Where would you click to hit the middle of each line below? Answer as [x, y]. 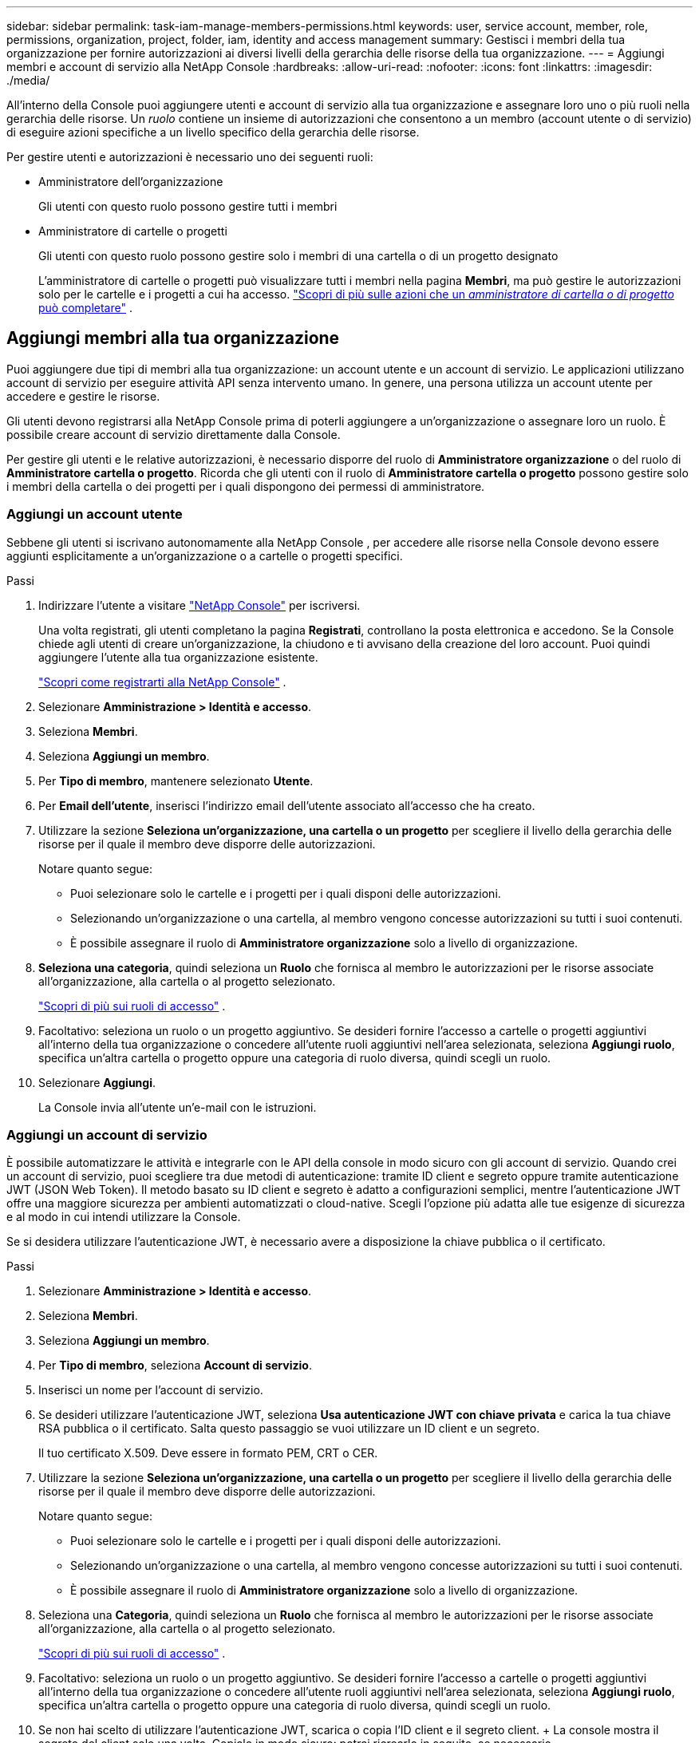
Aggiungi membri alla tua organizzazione [173, 338]
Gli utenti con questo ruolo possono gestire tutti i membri [188, 206]
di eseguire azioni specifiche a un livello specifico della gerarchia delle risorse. [213, 132]
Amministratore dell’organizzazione [131, 182]
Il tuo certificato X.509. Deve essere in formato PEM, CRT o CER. [208, 1453]
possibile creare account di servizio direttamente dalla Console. [174, 434]
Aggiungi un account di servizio [107, 1134]
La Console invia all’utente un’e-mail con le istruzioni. [178, 1107]
